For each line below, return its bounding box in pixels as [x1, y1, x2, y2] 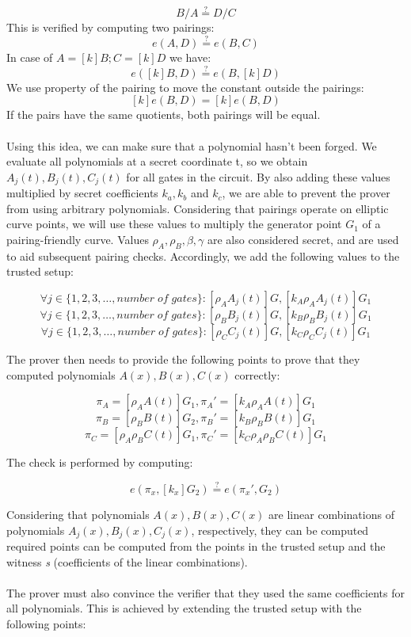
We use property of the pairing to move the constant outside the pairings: [6, 78, 364, 95]
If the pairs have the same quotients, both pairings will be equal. [6, 106, 321, 123]
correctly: [234, 366, 280, 383]
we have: [169, 49, 211, 66]
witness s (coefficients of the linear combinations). [6, 553, 248, 570]
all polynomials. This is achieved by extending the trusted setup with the [6, 600, 362, 616]
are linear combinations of [268, 506, 394, 523]
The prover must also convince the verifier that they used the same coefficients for [6, 584, 405, 601]
